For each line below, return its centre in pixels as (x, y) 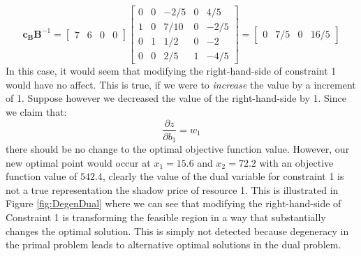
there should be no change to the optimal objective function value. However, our (178, 149)
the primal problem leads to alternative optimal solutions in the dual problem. (174, 244)
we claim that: (36, 111)
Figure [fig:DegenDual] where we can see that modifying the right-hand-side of (174, 203)
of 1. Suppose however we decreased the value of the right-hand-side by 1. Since (176, 98)
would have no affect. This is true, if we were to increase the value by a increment (181, 84)
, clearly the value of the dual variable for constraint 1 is (223, 176)
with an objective (296, 162)
